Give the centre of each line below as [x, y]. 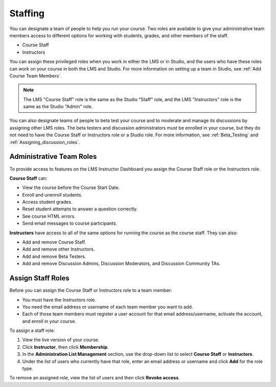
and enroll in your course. [49, 321]
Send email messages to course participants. [70, 223]
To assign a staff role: [32, 331]
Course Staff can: [29, 178]
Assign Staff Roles [39, 278]
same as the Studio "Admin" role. [58, 107]
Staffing [27, 13]
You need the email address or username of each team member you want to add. [108, 307]
